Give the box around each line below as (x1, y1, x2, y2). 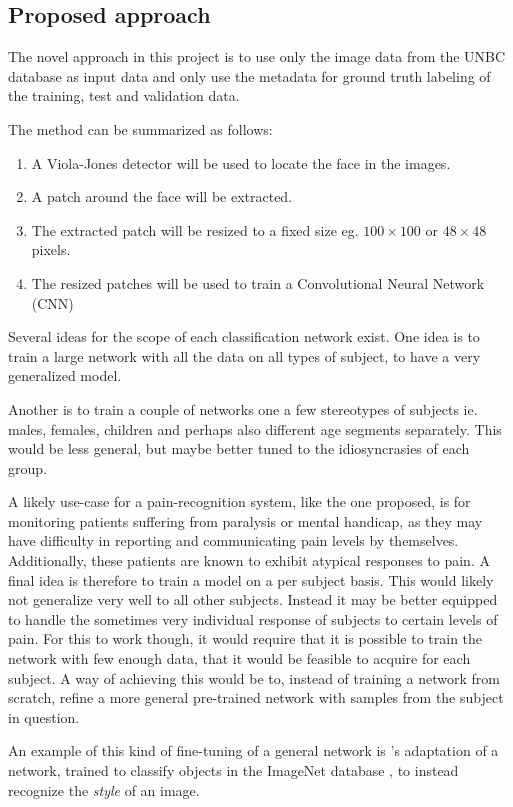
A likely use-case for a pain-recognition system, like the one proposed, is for (8, 491, 471, 512)
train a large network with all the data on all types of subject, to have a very (8, 345, 481, 366)
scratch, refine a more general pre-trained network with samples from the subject (8, 687, 504, 708)
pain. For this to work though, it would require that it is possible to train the (8, 628, 483, 649)
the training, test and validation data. (8, 85, 240, 106)
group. (8, 457, 47, 478)
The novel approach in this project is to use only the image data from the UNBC (8, 46, 506, 67)
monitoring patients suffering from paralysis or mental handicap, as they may (8, 510, 483, 531)
